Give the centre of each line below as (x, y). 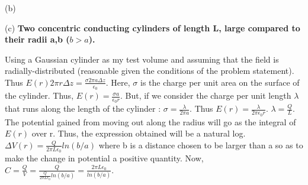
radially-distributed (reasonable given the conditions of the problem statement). (150, 71)
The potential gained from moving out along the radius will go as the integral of (150, 121)
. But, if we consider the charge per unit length (206, 95)
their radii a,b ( (37, 39)
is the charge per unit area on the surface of (220, 82)
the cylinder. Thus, (39, 95)
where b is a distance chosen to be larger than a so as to (201, 145)
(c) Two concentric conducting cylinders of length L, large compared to (153, 27)
